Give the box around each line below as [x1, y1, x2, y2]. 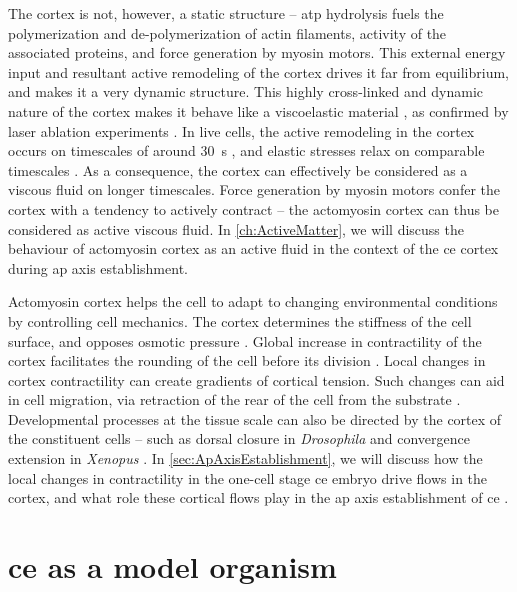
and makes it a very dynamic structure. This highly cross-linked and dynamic [8, 81, 483, 102]
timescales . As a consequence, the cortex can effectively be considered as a [8, 159, 468, 180]
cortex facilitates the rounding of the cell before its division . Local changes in [8, 350, 486, 371]
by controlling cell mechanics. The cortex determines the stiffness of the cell [8, 310, 472, 331]
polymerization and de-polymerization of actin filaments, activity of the [8, 22, 447, 43]
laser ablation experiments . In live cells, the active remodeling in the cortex [8, 120, 475, 141]
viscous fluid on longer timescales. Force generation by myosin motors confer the [8, 179, 500, 200]
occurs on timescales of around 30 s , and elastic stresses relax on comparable [8, 140, 485, 161]
